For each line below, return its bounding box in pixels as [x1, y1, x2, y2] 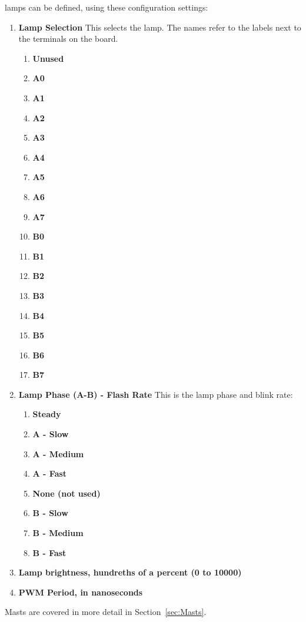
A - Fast [32, 467, 67, 480]
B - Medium [32, 527, 84, 539]
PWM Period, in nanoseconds [18, 586, 143, 598]
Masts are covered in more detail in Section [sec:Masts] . [5, 606, 207, 618]
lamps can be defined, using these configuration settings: [5, 1, 208, 13]
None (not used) [32, 487, 101, 499]
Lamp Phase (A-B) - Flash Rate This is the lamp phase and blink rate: [18, 388, 293, 400]
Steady [32, 408, 61, 420]
